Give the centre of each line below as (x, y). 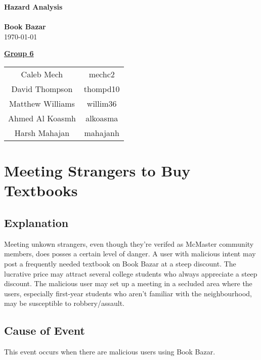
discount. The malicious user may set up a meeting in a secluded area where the (128, 283)
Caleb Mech (42, 74)
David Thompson (42, 88)
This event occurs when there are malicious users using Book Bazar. (110, 352)
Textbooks (41, 190)
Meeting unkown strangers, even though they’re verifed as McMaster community (129, 243)
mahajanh (102, 132)
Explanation (36, 222)
